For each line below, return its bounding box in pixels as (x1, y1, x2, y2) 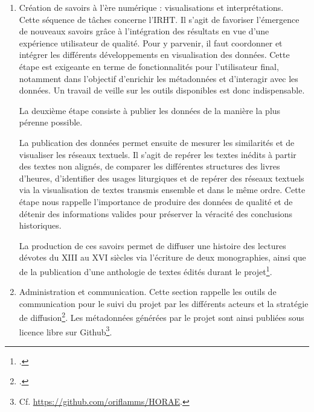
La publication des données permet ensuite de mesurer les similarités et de (19, 136, 295, 148)
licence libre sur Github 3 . (19, 323, 112, 338)
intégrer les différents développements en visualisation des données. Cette (19, 48, 290, 61)
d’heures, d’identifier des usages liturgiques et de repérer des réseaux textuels (19, 171, 304, 184)
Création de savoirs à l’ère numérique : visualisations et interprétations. (19, 1, 284, 13)
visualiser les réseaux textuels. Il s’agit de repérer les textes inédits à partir (19, 148, 296, 160)
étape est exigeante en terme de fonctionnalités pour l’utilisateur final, (19, 60, 279, 72)
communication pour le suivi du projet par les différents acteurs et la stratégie (19, 297, 309, 309)
